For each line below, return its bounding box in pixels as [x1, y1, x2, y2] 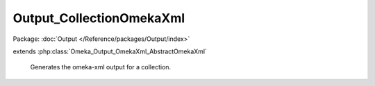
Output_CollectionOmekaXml [12, 10, 185, 26]
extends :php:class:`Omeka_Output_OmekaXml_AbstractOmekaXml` [12, 47, 208, 55]
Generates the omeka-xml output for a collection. [30, 63, 172, 71]
